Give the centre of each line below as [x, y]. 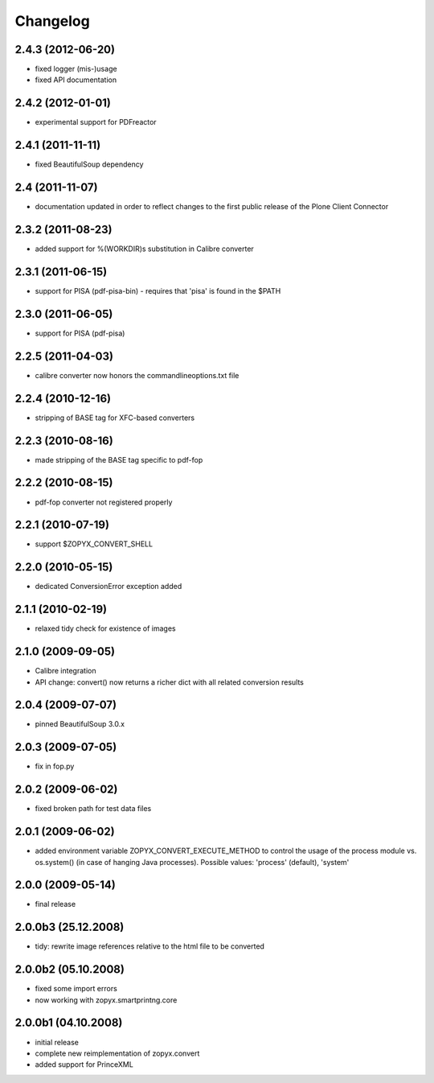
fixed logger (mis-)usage [76, 69]
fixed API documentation [76, 80]
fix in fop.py [55, 766]
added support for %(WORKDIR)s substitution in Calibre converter [145, 249]
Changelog [52, 21]
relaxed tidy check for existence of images [105, 628]
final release [55, 904]
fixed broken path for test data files [93, 809]
